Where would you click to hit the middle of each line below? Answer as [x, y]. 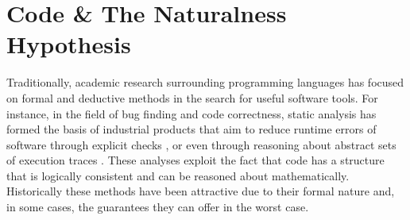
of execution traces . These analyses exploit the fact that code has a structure [195, 160]
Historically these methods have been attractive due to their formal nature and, [201, 191]
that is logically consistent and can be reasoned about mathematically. [178, 175]
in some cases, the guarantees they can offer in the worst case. [158, 207]
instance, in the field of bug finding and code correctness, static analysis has [191, 113]
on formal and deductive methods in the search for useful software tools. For [192, 97]
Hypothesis [69, 44]
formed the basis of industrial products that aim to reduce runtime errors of [191, 129]
